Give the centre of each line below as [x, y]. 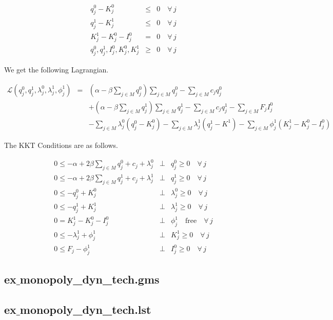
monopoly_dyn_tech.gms [90, 279]
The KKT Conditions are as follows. [61, 145]
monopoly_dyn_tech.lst [85, 309]
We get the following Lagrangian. [56, 70]
